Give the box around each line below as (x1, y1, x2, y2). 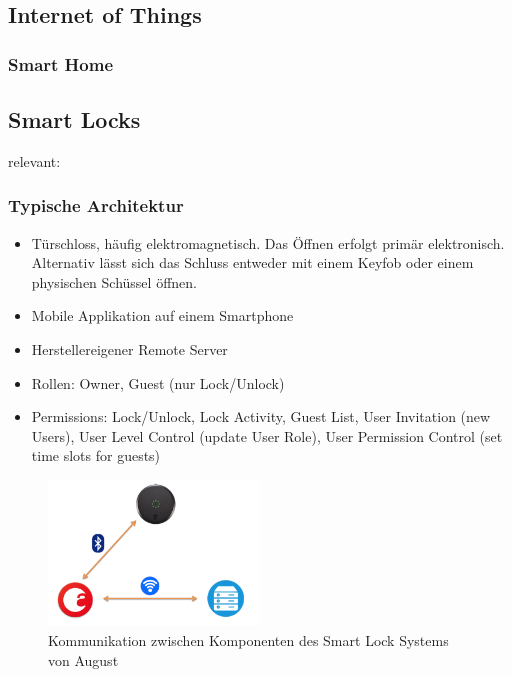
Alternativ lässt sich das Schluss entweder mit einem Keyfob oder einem (31, 252, 474, 273)
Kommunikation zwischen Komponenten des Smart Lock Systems (48, 629, 449, 650)
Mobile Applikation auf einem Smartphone (31, 305, 294, 326)
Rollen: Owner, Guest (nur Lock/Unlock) (31, 372, 285, 393)
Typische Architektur (8, 193, 184, 218)
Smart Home (8, 51, 114, 76)
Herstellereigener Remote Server (31, 339, 228, 360)
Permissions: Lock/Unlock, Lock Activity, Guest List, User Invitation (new (31, 406, 491, 427)
